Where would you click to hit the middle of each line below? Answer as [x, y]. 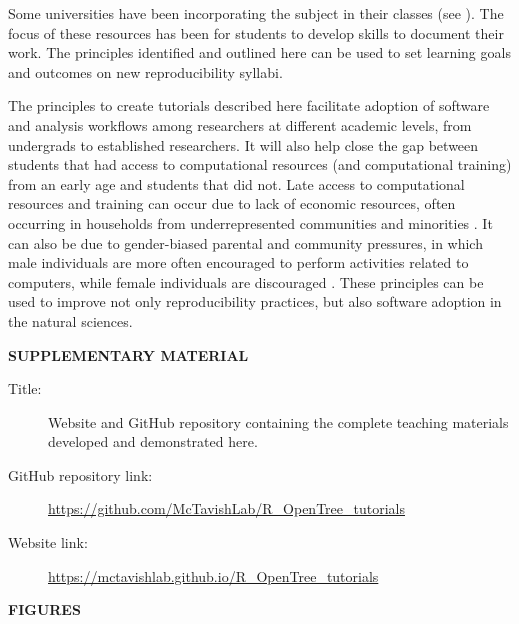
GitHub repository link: [80, 474]
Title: [25, 388]
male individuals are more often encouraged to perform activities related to [238, 262]
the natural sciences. [70, 320]
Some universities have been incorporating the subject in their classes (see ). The [256, 13]
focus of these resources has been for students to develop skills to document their [256, 32]
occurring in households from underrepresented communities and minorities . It [250, 222]
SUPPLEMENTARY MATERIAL [128, 354]
